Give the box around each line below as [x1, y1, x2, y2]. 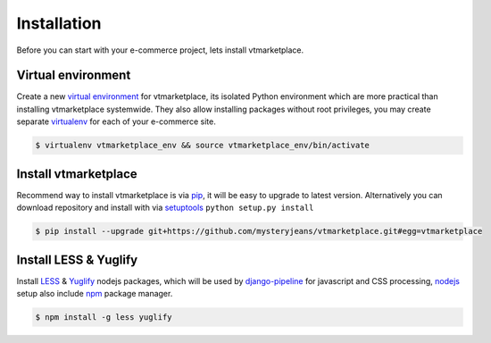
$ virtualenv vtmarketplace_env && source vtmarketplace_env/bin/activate [35, 140, 370, 151]
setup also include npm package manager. [16, 288, 173, 298]
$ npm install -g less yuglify [35, 312, 173, 322]
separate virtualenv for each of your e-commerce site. [16, 116, 216, 127]
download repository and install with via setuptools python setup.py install [16, 202, 314, 213]
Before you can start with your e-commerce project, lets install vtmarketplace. [16, 45, 304, 55]
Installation [16, 13, 102, 33]
